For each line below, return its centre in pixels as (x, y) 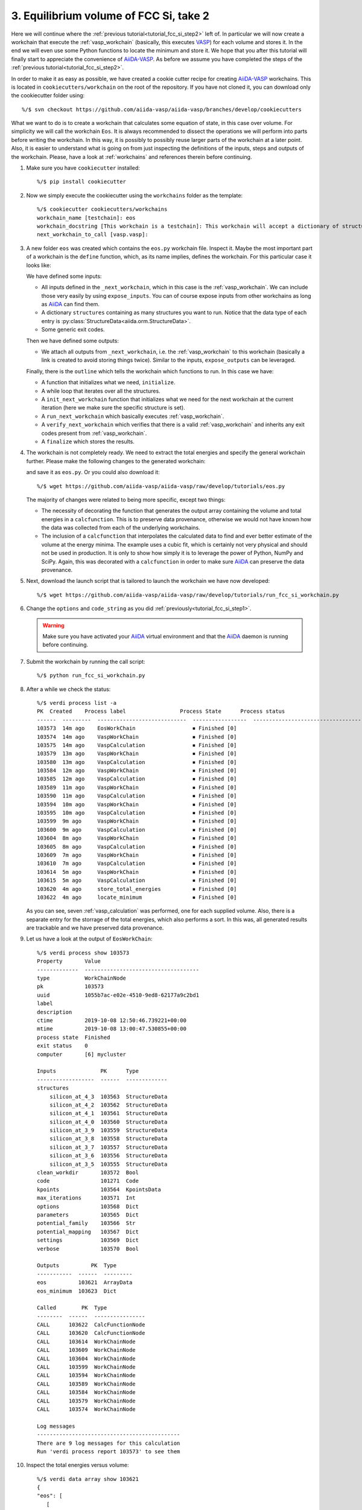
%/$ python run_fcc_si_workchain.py (91, 676)
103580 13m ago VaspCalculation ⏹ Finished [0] (137, 762)
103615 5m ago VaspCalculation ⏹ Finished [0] (137, 881)
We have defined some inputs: (64, 276)
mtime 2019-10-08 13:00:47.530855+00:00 (112, 1029)
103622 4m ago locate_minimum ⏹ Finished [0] (137, 897)
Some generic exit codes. (73, 330)
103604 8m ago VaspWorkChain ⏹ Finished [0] (137, 838)
